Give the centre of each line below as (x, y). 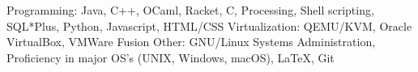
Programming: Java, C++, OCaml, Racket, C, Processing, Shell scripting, (190, 10)
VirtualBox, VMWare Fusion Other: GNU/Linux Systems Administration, (191, 42)
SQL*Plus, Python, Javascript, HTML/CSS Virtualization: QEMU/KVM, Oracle (209, 25)
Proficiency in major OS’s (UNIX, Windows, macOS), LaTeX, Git (171, 57)
